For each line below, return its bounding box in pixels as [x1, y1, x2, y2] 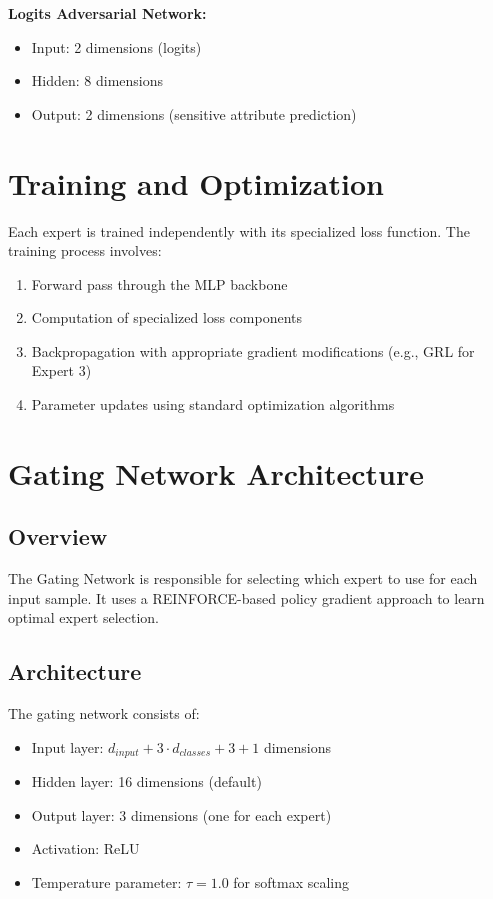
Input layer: [31, 736, 104, 757]
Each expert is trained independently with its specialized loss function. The [8, 220, 470, 241]
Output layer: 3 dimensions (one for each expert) [31, 804, 332, 825]
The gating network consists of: [8, 703, 200, 724]
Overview [8, 521, 108, 552]
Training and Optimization [8, 162, 384, 203]
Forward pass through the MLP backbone [31, 273, 288, 294]
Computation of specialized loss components [31, 307, 302, 328]
